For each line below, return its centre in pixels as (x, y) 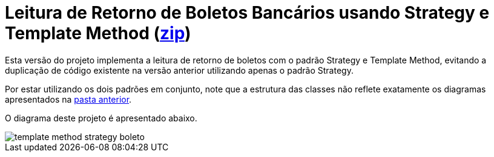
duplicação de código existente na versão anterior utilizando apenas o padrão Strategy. (179, 70)
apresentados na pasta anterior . (68, 99)
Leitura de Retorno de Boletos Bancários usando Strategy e (247, 13)
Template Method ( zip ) (98, 33)
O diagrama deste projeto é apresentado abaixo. (101, 118)
